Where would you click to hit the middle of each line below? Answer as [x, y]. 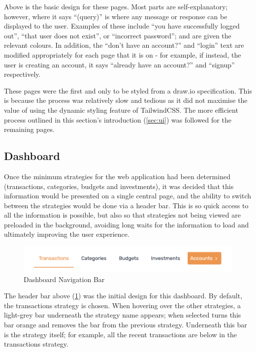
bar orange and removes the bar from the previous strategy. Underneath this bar [126, 325]
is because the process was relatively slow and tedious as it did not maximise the [126, 100]
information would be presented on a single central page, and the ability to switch [128, 196]
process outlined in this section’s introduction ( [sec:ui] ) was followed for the [118, 119]
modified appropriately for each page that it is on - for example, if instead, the [123, 54]
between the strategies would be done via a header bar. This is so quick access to [126, 205]
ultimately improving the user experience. [67, 234]
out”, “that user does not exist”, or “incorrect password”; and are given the [118, 35]
